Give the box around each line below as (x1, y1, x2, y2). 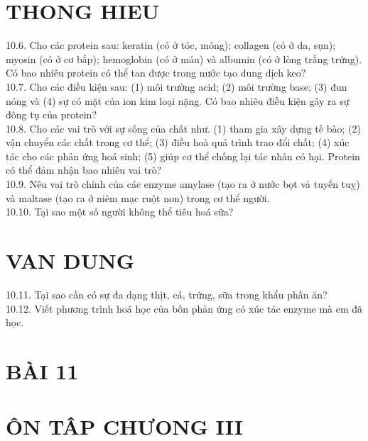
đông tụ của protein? (6, 107, 97, 122)
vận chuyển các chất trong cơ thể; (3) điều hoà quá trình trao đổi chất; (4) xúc (6, 135, 350, 150)
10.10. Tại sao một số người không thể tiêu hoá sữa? (6, 204, 234, 219)
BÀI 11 (6, 356, 79, 385)
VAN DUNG (6, 246, 134, 275)
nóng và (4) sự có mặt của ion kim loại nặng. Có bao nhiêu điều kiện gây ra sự (6, 93, 350, 108)
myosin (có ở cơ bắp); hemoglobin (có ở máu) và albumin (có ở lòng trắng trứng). (6, 51, 362, 66)
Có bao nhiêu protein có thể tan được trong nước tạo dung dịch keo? (6, 65, 306, 80)
